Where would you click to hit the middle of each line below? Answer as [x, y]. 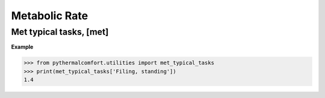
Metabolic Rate [50, 16]
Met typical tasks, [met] [60, 32]
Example [22, 47]
